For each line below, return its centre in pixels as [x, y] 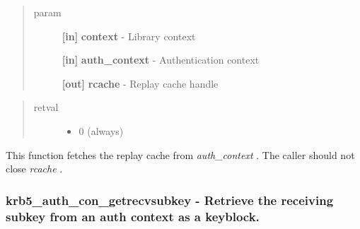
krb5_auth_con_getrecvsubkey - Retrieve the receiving [170, 200]
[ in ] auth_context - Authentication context [161, 60]
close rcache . [34, 169]
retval [46, 107]
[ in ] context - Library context [129, 36]
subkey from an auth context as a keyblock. [133, 216]
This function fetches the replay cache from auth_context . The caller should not [180, 154]
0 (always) [101, 130]
